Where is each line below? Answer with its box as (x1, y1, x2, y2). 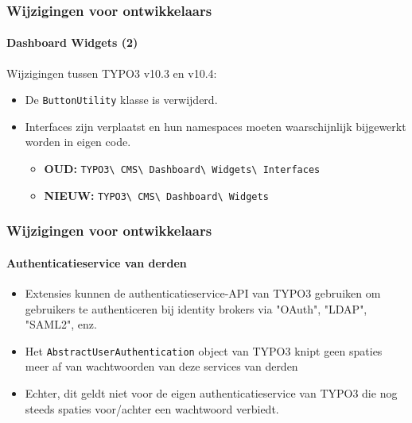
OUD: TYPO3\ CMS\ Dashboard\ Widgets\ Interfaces (44, 160, 321, 177)
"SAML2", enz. (25, 316, 97, 333)
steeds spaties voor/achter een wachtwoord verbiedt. (25, 400, 279, 417)
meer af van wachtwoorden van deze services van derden (25, 358, 298, 375)
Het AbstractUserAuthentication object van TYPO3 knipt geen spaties (25, 342, 383, 359)
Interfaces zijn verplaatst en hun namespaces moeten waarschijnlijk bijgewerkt (25, 117, 406, 134)
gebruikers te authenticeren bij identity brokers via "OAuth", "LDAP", (25, 300, 367, 317)
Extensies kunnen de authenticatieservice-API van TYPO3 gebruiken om (25, 285, 381, 302)
